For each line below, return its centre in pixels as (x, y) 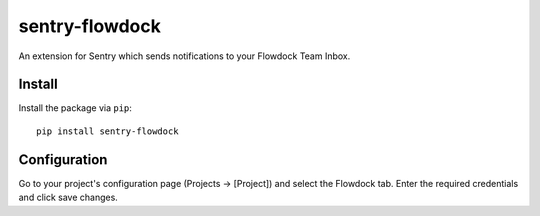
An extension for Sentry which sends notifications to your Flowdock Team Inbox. (184, 56)
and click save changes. (68, 197)
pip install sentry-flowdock (107, 131)
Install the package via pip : (75, 108)
